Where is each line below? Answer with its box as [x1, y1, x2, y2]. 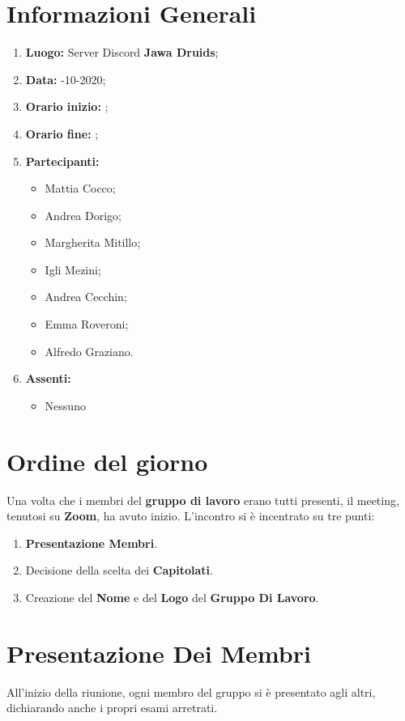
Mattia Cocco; [45, 180, 116, 197]
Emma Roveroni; [45, 316, 129, 333]
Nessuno [45, 397, 86, 414]
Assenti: [25, 370, 71, 387]
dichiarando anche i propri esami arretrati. [6, 699, 218, 716]
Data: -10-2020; [25, 70, 106, 87]
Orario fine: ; [25, 125, 99, 142]
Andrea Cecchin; [45, 288, 127, 305]
